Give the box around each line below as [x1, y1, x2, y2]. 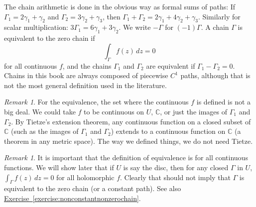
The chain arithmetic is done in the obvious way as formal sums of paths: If [4, 1, 236, 11]
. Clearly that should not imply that [120, 172, 231, 182]
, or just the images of [160, 106, 228, 116]
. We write [119, 22, 151, 32]
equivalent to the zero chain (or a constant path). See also [4, 183, 181, 194]
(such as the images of [11, 126, 79, 136]
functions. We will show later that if [4, 162, 114, 172]
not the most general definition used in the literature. [4, 80, 167, 90]
